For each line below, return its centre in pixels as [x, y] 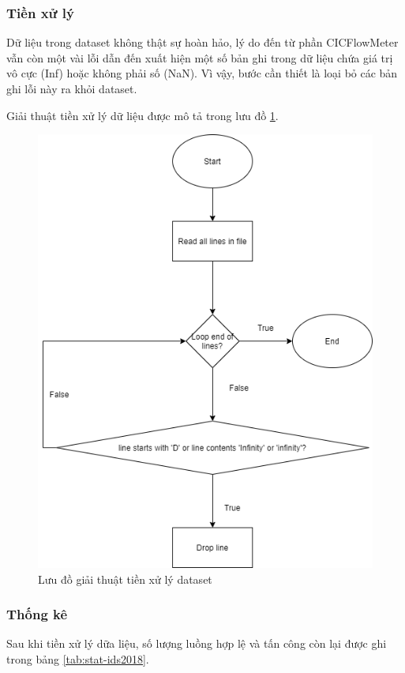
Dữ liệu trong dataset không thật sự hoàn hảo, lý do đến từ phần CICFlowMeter [202, 42]
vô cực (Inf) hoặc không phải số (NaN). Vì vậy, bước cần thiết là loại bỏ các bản [202, 73]
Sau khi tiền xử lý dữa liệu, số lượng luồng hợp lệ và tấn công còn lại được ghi [197, 643]
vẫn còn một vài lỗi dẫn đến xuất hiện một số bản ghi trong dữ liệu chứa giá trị [200, 57]
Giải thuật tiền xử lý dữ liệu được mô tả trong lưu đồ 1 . [142, 115]
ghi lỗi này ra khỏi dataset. [72, 88]
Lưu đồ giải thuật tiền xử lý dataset [125, 579]
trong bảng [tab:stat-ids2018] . [78, 658]
